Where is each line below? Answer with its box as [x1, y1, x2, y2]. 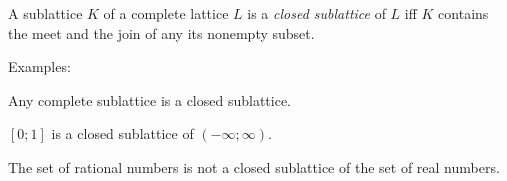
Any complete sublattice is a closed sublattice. [8, 89, 291, 110]
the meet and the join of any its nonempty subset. [8, 22, 315, 43]
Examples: [8, 56, 71, 77]
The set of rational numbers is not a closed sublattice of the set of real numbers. [8, 156, 500, 177]
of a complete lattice [103, 3, 229, 23]
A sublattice [8, 3, 83, 23]
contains [438, 3, 489, 23]
